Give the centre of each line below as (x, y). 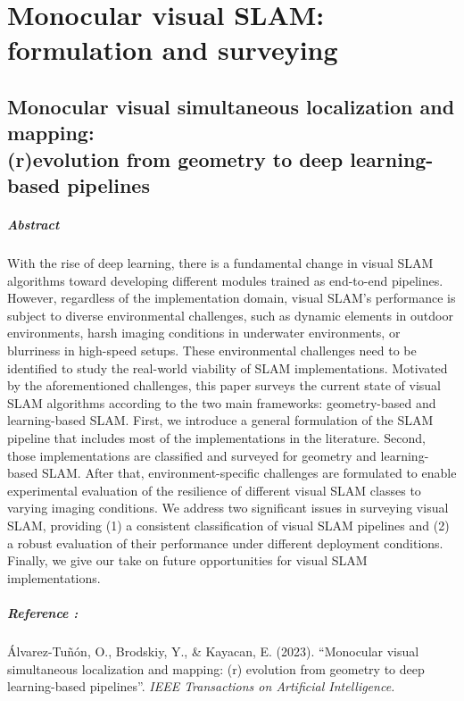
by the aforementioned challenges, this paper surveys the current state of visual (224, 385)
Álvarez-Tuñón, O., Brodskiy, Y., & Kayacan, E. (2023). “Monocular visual (213, 651)
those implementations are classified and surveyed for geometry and (192, 455)
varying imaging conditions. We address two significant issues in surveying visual (228, 508)
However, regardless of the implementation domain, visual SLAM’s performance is (232, 298)
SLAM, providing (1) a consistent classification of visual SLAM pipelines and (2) (228, 525)
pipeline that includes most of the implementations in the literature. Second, (216, 438)
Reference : (43, 612)
